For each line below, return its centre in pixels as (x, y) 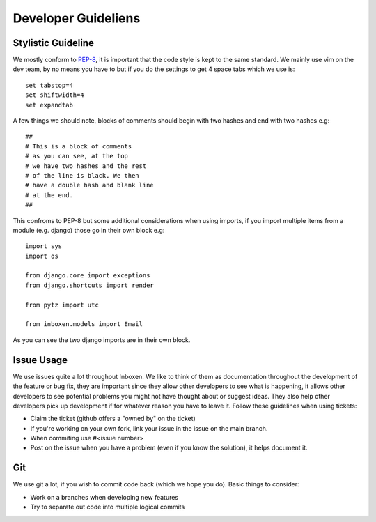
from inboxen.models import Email (84, 324)
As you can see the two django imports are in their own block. (102, 340)
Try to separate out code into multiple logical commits (108, 507)
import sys (44, 246)
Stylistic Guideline (53, 43)
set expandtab (49, 105)
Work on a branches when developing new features (104, 497)
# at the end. (49, 195)
